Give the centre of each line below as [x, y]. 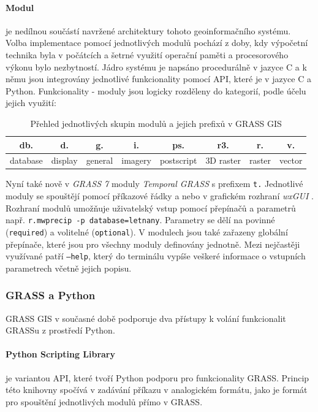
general [100, 160]
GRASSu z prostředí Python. [60, 330]
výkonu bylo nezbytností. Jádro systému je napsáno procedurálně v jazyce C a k [156, 67]
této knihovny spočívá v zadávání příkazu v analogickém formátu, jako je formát [157, 390]
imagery [136, 160]
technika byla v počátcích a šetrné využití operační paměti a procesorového [147, 54]
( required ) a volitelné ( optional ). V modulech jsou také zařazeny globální [147, 231]
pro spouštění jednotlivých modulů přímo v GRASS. [104, 401]
